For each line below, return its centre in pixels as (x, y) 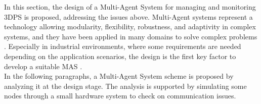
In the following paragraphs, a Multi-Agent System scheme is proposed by (119, 76)
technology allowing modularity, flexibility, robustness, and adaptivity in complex (130, 27)
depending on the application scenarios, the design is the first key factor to (120, 56)
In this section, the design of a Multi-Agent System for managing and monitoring (130, 7)
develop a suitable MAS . (43, 66)
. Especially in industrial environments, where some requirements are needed (123, 46)
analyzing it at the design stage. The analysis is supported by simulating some (125, 86)
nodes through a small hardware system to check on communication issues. (120, 96)
